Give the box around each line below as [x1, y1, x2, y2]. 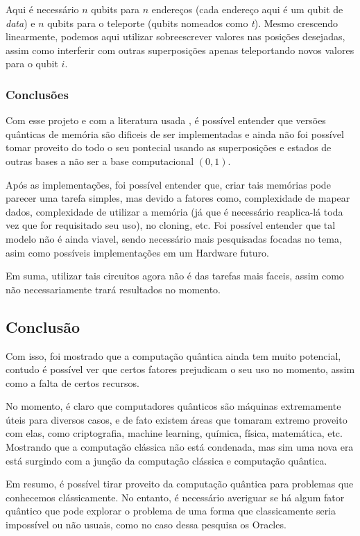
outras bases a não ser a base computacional [6, 153, 194, 168]
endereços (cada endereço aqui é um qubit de [151, 2, 343, 16]
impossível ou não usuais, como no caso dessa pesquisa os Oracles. [6, 517, 286, 532]
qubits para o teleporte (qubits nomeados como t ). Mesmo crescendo [47, 15, 338, 30]
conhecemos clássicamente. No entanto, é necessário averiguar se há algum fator [6, 490, 345, 504]
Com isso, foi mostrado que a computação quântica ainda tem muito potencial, [6, 348, 341, 363]
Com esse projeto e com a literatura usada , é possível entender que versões [6, 113, 326, 128]
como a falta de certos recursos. [6, 375, 139, 390]
